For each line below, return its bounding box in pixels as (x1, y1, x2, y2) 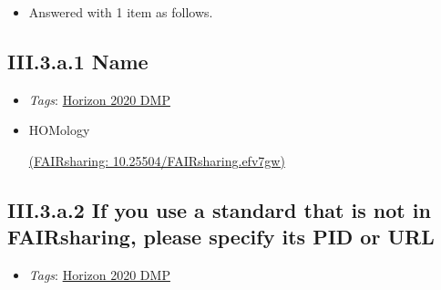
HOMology (28, 120, 90, 140)
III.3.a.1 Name (7, 47, 149, 75)
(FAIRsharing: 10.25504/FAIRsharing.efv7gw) (28, 150, 285, 170)
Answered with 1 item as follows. (28, 3, 213, 21)
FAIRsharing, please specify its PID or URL (7, 223, 435, 251)
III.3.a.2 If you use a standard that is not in (7, 195, 431, 223)
